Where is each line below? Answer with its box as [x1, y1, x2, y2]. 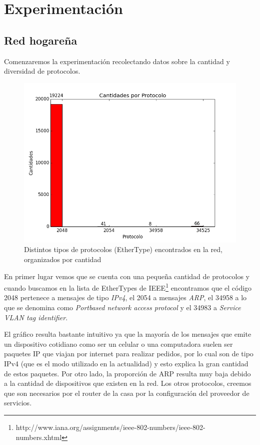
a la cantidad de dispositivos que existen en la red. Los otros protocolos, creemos [4, 378, 251, 388]
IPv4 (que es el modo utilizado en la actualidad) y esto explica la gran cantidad [4, 358, 248, 368]
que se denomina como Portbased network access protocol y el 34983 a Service [4, 302, 241, 312]
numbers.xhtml [15, 431, 62, 442]
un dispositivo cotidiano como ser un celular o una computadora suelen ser [4, 338, 233, 349]
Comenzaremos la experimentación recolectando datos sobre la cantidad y [4, 56, 230, 66]
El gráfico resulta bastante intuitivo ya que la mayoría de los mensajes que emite [4, 329, 251, 339]
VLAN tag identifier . [4, 312, 68, 322]
